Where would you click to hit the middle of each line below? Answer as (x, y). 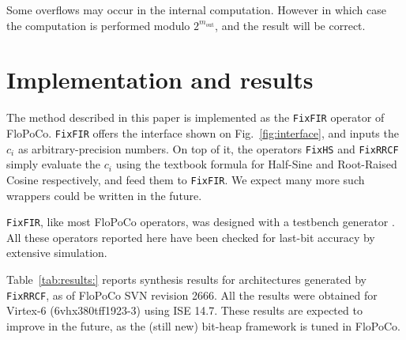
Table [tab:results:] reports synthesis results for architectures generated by (187, 279)
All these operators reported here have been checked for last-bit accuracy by (191, 237)
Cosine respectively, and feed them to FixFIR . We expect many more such (186, 179)
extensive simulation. (57, 253)
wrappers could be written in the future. (104, 195)
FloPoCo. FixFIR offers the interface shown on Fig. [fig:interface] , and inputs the (203, 132)
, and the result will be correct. (290, 25)
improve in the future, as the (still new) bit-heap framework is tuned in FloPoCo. (203, 325)
